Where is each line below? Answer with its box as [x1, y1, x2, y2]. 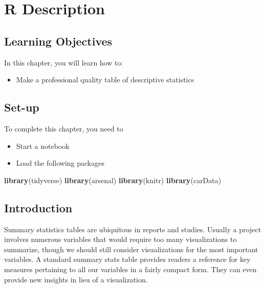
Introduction [4, 200, 73, 215]
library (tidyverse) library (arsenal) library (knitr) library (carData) [4, 174, 222, 185]
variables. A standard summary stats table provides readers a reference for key [4, 254, 251, 264]
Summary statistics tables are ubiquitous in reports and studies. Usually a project [4, 224, 261, 234]
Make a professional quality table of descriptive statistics [16, 74, 194, 85]
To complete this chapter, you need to [4, 123, 123, 134]
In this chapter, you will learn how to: [4, 57, 123, 68]
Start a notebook [16, 140, 70, 151]
